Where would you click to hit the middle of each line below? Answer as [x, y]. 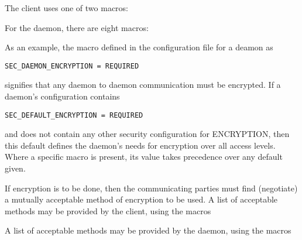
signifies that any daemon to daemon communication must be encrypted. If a [143, 85]
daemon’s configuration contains [62, 96]
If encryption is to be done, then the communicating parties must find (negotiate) [151, 188]
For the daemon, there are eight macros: [77, 27]
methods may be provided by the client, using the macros [108, 210]
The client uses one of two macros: [66, 8]
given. [15, 168]
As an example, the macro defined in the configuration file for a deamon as [139, 47]
